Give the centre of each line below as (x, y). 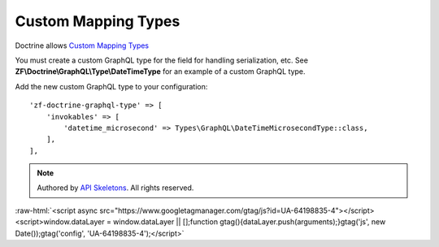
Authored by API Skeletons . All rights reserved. (115, 188)
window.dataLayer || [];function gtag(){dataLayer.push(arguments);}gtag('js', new (249, 222)
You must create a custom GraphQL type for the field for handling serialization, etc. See (162, 60)
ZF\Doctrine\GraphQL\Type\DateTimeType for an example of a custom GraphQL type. (160, 71)
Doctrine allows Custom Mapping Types (82, 45)
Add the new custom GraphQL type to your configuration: (111, 86)
